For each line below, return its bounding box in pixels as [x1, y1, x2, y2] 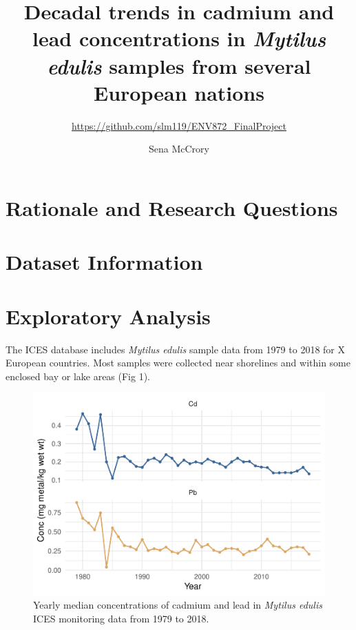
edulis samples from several [47, 51, 311, 80]
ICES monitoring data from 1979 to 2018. [33, 611, 209, 626]
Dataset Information [6, 248, 203, 276]
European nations [94, 78, 264, 106]
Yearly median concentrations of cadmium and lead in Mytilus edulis [33, 598, 322, 612]
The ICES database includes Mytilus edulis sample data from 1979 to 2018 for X [6, 342, 345, 356]
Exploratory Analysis [6, 302, 211, 330]
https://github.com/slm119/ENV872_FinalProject [72, 118, 286, 132]
